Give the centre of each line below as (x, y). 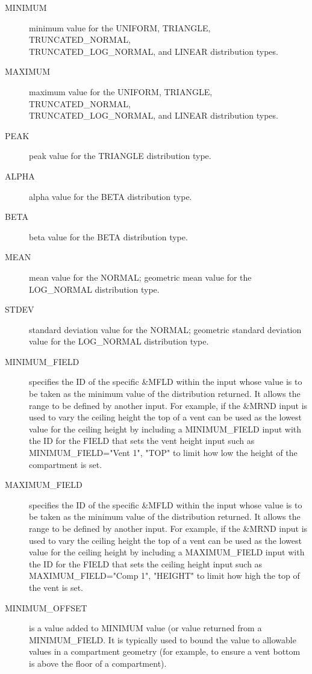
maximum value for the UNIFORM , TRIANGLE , (121, 91)
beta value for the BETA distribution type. (108, 236)
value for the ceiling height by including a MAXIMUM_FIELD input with (167, 552)
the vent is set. (56, 587)
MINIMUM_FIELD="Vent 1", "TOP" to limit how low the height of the (163, 453)
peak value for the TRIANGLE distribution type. (120, 156)
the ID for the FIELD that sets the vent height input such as (142, 441)
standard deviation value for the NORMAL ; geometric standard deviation (165, 329)
